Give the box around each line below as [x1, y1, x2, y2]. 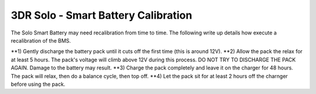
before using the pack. [11, 81, 66, 88]
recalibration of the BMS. [11, 37, 71, 44]
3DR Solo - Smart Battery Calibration [11, 9, 193, 22]
